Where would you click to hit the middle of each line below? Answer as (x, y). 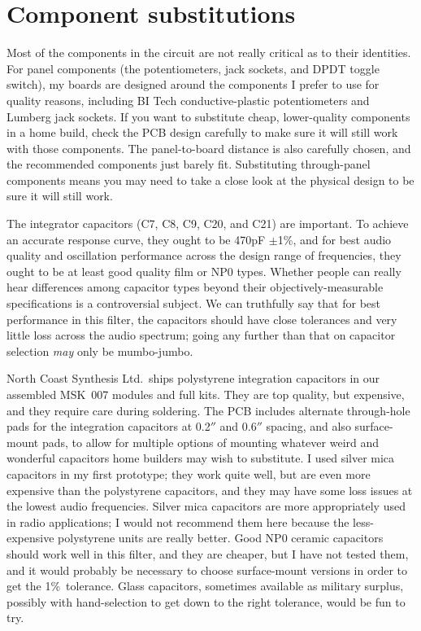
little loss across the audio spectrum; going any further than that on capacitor (201, 335)
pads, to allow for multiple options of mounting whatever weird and (210, 442)
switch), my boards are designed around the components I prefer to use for (193, 84)
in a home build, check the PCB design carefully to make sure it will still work (202, 132)
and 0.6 (238, 426)
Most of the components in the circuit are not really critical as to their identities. (209, 53)
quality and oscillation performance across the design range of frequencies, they (204, 255)
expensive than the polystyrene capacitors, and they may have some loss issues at (210, 490)
